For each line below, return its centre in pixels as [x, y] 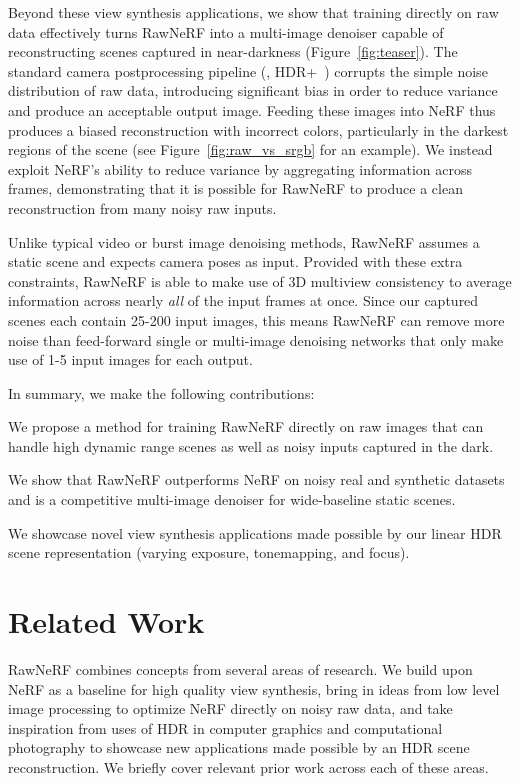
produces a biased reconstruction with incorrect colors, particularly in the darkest [258, 129]
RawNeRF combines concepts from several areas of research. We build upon [240, 668]
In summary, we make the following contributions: [161, 392]
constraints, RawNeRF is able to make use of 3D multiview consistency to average [260, 280]
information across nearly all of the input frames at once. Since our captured [243, 300]
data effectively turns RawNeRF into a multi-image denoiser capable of [226, 31]
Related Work [106, 621]
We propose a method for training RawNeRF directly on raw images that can [246, 426]
